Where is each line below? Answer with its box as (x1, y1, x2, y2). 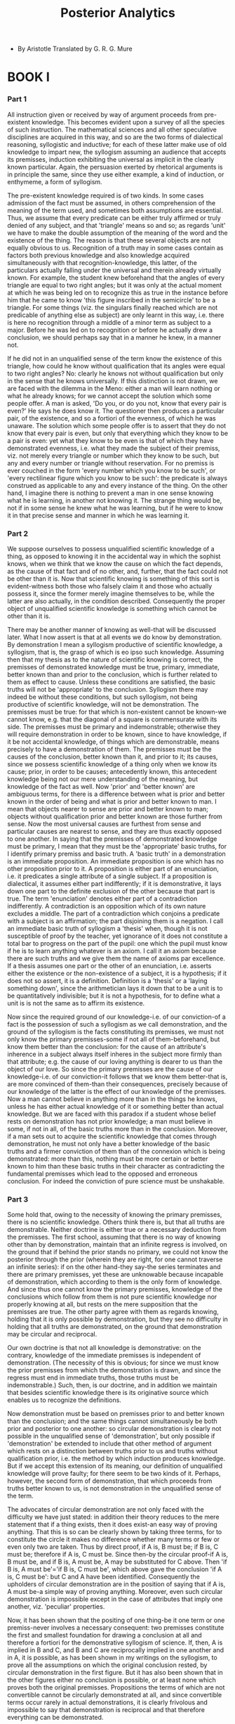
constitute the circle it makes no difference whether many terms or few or (7, 1535, 220, 1544)
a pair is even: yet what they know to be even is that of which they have (7, 436, 214, 444)
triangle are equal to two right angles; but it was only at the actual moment (7, 281, 222, 289)
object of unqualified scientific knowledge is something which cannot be (7, 604, 217, 612)
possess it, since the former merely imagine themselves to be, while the (7, 589, 215, 598)
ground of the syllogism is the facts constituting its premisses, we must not (7, 1027, 224, 1036)
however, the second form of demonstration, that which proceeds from (7, 1477, 213, 1485)
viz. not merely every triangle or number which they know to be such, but (7, 451, 220, 460)
